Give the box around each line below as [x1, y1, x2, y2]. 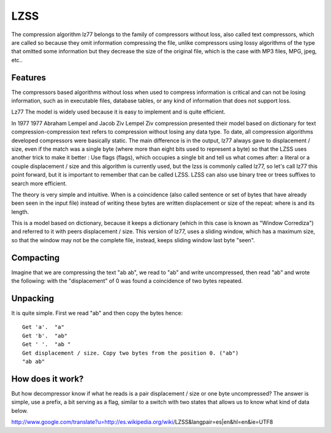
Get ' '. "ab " [22, 341, 71, 348]
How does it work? [11, 374, 84, 384]
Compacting [11, 252, 60, 263]
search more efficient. [11, 180, 67, 187]
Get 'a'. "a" [22, 324, 64, 331]
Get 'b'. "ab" [22, 332, 68, 339]
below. [11, 407, 28, 414]
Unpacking [11, 293, 55, 304]
